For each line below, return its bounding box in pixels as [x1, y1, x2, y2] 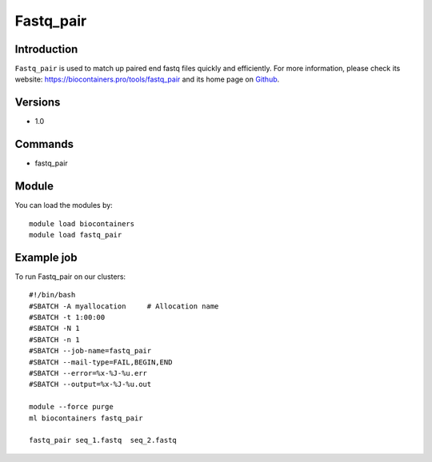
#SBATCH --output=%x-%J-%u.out [29, 380, 152, 389]
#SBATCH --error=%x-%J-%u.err [29, 368, 148, 377]
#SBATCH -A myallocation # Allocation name [29, 301, 219, 311]
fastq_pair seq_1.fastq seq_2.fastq [29, 436, 178, 445]
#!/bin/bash [29, 290, 76, 300]
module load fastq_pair [29, 230, 122, 239]
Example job [14, 250, 78, 264]
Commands [14, 137, 74, 151]
